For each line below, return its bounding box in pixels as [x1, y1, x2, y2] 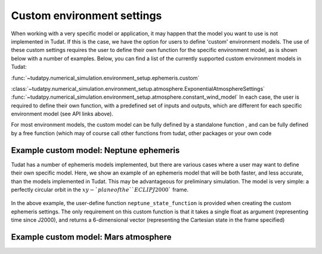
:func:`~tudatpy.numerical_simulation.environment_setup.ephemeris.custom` [11, 74, 200, 81]
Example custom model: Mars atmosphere [11, 232, 172, 242]
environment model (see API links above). [11, 111, 113, 118]
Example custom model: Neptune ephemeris [11, 145, 180, 155]
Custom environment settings [11, 9, 162, 22]
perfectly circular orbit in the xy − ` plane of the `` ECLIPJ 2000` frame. [11, 186, 189, 193]
